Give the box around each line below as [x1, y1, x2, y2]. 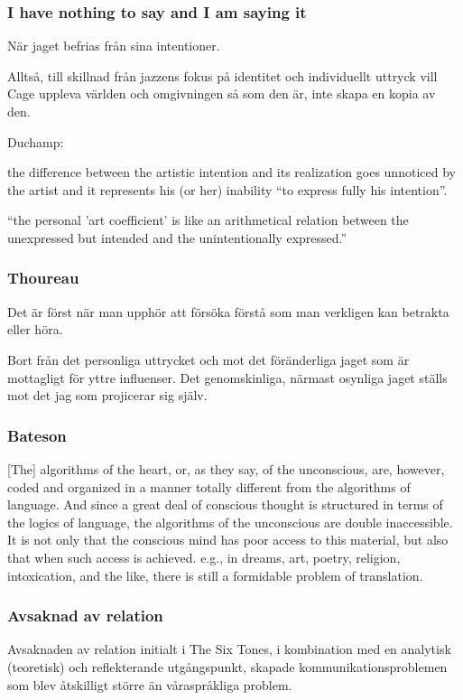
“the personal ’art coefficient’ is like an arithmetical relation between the [7, 210, 409, 229]
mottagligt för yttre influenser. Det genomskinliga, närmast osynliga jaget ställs [7, 368, 448, 387]
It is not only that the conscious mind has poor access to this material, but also [7, 530, 449, 549]
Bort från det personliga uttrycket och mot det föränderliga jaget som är [7, 350, 410, 369]
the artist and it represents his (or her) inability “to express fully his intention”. [7, 180, 448, 199]
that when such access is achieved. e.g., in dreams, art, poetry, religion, [7, 547, 401, 566]
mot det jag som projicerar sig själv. [7, 386, 208, 405]
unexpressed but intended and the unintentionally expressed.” [7, 228, 347, 247]
